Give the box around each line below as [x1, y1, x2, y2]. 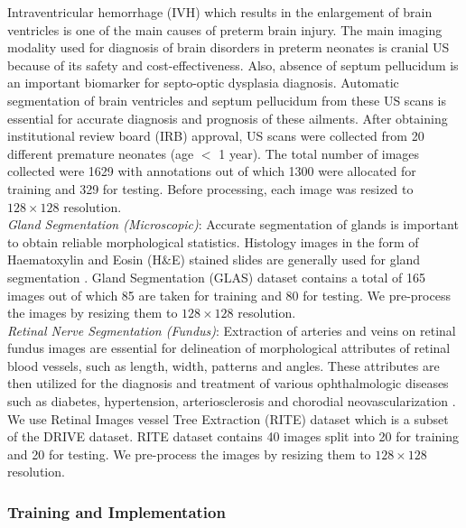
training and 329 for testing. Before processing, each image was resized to [7, 179, 414, 198]
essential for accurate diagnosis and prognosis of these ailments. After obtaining [7, 108, 448, 127]
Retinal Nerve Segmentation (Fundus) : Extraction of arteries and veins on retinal [7, 320, 456, 339]
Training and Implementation [7, 500, 226, 523]
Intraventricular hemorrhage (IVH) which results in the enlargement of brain [7, 3, 433, 21]
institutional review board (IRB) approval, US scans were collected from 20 [7, 126, 424, 145]
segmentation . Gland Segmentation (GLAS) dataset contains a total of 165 [7, 267, 426, 286]
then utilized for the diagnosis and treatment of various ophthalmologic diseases [7, 374, 449, 393]
